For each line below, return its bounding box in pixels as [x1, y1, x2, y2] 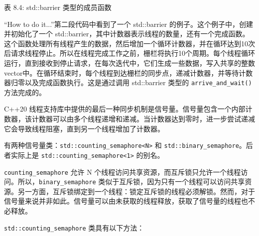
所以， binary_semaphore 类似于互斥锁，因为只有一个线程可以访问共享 [17, 176, 245, 187]
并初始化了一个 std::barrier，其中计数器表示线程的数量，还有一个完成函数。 [4, 28, 250, 39]
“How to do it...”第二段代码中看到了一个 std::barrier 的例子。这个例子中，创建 [4, 18, 253, 29]
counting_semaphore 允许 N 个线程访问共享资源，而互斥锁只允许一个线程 [4, 166, 241, 177]
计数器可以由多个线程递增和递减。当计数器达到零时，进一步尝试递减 [31, 114, 255, 123]
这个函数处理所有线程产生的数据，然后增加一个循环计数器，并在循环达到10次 [4, 38, 255, 48]
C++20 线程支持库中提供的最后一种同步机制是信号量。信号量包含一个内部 [4, 104, 246, 114]
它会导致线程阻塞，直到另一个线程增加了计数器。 [4, 123, 164, 133]
